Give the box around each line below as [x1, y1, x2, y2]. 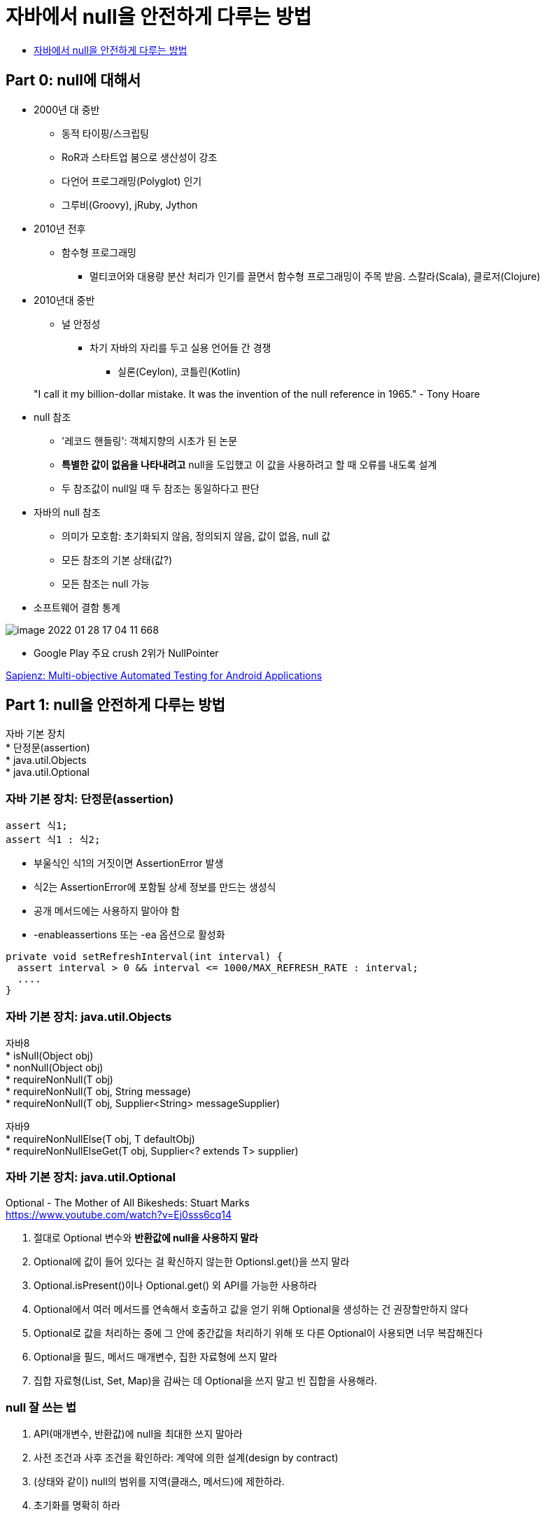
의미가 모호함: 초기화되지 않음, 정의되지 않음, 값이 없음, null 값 [62, 529, 331, 542]
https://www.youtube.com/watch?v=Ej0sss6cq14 [6, 1208, 232, 1221]
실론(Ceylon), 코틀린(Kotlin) [118, 365, 241, 377]
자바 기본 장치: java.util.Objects [6, 1009, 172, 1024]
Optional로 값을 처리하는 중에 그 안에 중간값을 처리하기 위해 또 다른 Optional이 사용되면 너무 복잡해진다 [34, 1326, 483, 1339]
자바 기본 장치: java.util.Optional [6, 1170, 176, 1185]
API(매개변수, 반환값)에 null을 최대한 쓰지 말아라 [34, 1428, 243, 1440]
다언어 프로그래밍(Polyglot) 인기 [62, 174, 202, 187]
